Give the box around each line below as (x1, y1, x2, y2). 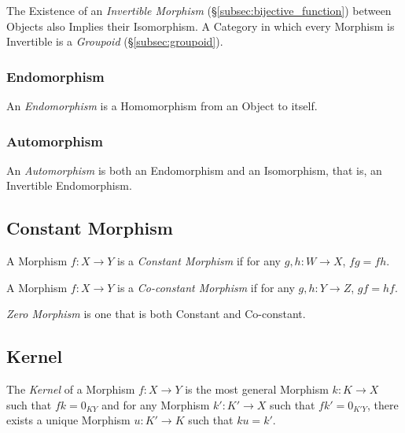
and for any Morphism (101, 396, 210, 413)
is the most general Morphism (185, 381, 329, 398)
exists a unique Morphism (6, 412, 131, 428)
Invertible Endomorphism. (6, 177, 132, 194)
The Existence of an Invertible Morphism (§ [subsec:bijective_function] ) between (6, 2, 392, 18)
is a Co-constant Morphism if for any (117, 279, 295, 295)
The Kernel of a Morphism (6, 381, 135, 398)
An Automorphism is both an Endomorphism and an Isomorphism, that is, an (6, 161, 382, 178)
